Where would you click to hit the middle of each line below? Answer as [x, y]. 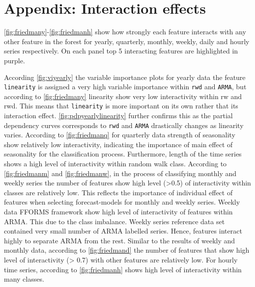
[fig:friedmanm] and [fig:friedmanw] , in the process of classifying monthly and [120, 173]
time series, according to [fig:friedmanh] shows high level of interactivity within [123, 269]
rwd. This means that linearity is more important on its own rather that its [121, 106]
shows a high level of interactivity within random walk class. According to [115, 164]
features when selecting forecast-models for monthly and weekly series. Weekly [122, 202]
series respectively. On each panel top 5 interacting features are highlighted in [121, 51]
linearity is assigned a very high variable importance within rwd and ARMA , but [125, 87]
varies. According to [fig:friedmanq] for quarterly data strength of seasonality [120, 135]
